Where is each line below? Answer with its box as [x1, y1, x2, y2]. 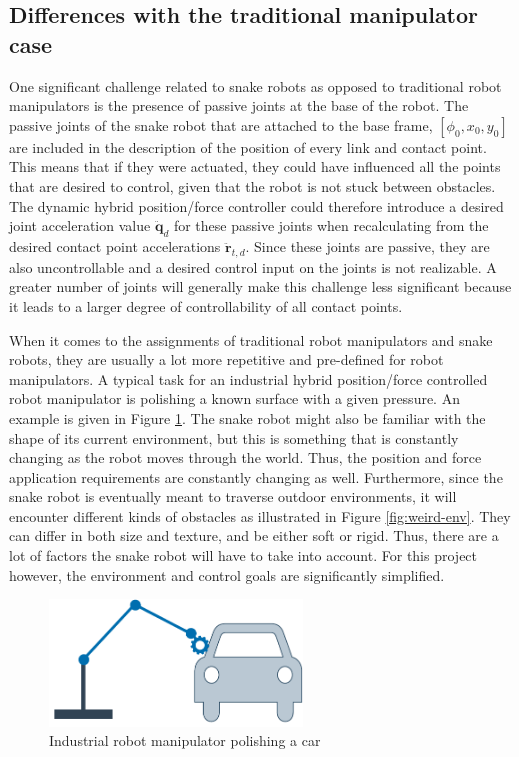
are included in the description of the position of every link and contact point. [9, 136, 487, 157]
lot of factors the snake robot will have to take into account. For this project [9, 545, 478, 566]
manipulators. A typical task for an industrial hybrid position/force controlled [9, 368, 488, 389]
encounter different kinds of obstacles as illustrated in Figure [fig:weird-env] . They [9, 505, 511, 526]
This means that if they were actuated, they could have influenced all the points [9, 156, 501, 177]
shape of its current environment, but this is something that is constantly [9, 427, 459, 448]
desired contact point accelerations [9, 235, 221, 256]
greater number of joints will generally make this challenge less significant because [9, 276, 512, 297]
